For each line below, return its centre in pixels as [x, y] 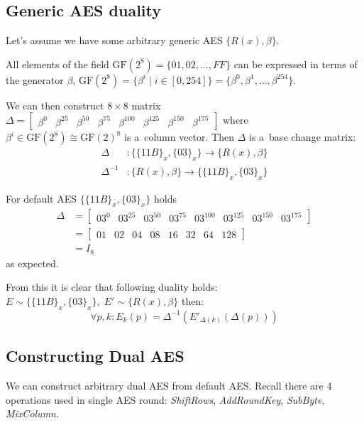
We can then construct [55, 105]
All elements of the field [57, 64]
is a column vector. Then [179, 137]
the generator [35, 79]
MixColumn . [32, 413]
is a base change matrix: [303, 137]
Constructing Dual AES [95, 356]
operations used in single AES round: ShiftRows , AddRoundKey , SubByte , [165, 399]
